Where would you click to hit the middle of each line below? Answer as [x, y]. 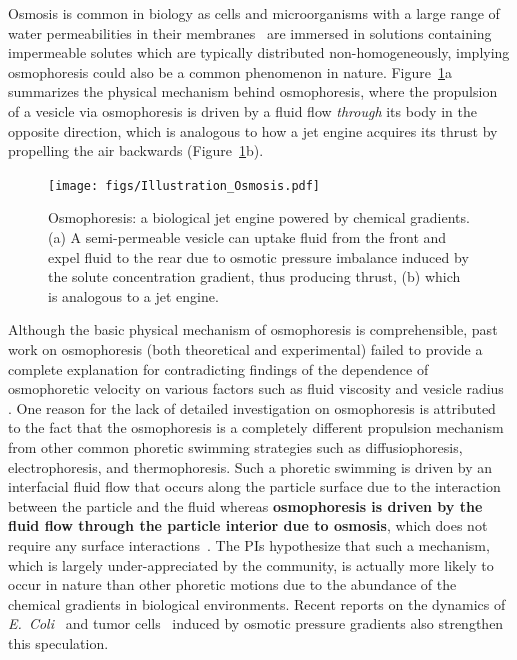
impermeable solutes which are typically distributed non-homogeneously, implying [259, 52]
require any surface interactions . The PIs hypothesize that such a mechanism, [249, 544]
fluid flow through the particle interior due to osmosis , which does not [248, 525]
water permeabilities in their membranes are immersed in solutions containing [250, 32]
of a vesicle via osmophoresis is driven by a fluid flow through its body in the [242, 110]
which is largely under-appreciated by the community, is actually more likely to [251, 564]
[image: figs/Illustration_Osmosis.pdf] [184, 185]
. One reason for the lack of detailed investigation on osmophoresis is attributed [252, 407]
